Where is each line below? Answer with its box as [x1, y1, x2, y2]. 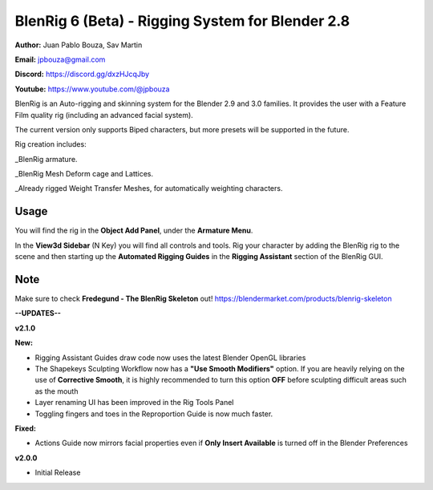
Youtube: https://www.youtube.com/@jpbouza [14, 84, 170, 94]
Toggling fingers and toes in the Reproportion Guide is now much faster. [34, 409, 273, 419]
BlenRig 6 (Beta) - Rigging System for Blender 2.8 [14, 12, 350, 30]
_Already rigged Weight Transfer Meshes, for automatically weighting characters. [14, 184, 283, 193]
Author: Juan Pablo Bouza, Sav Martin [14, 40, 143, 50]
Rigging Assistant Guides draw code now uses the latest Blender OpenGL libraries [34, 353, 306, 362]
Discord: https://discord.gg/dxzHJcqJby [14, 69, 150, 79]
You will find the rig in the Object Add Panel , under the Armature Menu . [14, 225, 253, 236]
